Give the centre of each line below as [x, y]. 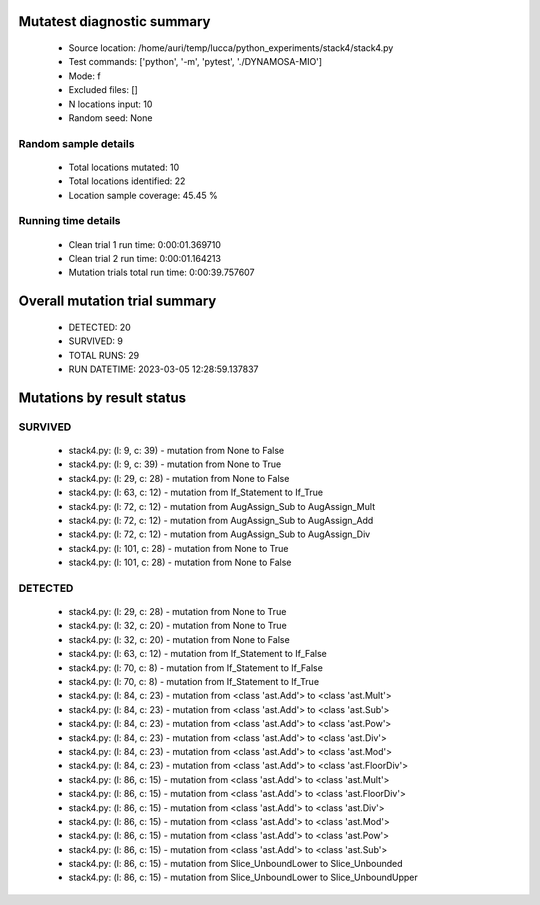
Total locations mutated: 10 [124, 167]
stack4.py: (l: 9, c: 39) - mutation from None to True [175, 464]
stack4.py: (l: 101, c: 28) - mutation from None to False [180, 562]
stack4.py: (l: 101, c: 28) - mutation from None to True [178, 548]
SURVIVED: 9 [96, 341]
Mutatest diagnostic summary [114, 21]
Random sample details [76, 143]
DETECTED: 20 [100, 327]
